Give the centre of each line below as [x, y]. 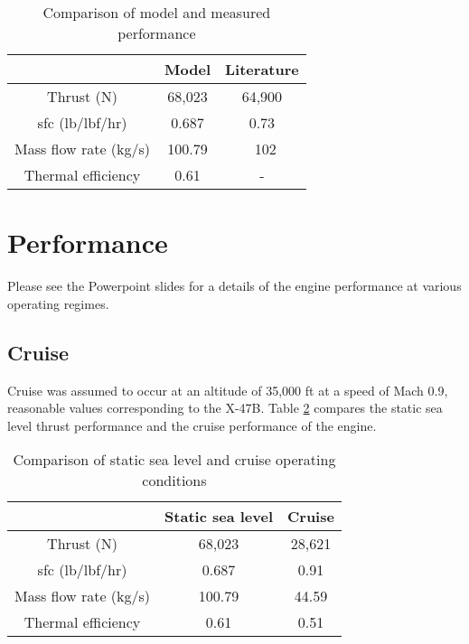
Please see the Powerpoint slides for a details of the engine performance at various [234, 286]
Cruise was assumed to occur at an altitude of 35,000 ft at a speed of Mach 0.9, [228, 390]
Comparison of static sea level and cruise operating [174, 460]
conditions [174, 481]
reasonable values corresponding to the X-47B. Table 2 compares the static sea [225, 408]
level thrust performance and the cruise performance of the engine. [192, 425]
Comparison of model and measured [157, 12]
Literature [262, 69]
